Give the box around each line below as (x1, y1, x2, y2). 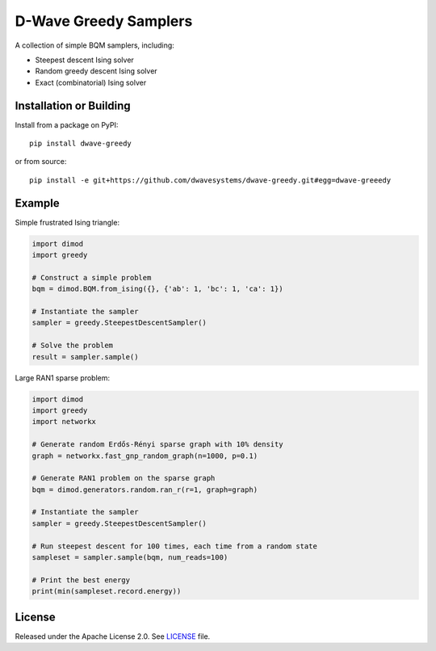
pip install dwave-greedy (29, 139, 132, 149)
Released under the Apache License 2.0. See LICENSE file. (15, 631, 211, 641)
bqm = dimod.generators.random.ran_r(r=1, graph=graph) (31, 485, 258, 494)
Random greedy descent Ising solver (35, 66, 157, 76)
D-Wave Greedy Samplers (15, 12, 193, 30)
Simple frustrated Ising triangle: (15, 217, 120, 227)
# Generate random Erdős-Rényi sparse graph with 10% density (31, 440, 283, 449)
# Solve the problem (31, 341, 113, 351)
